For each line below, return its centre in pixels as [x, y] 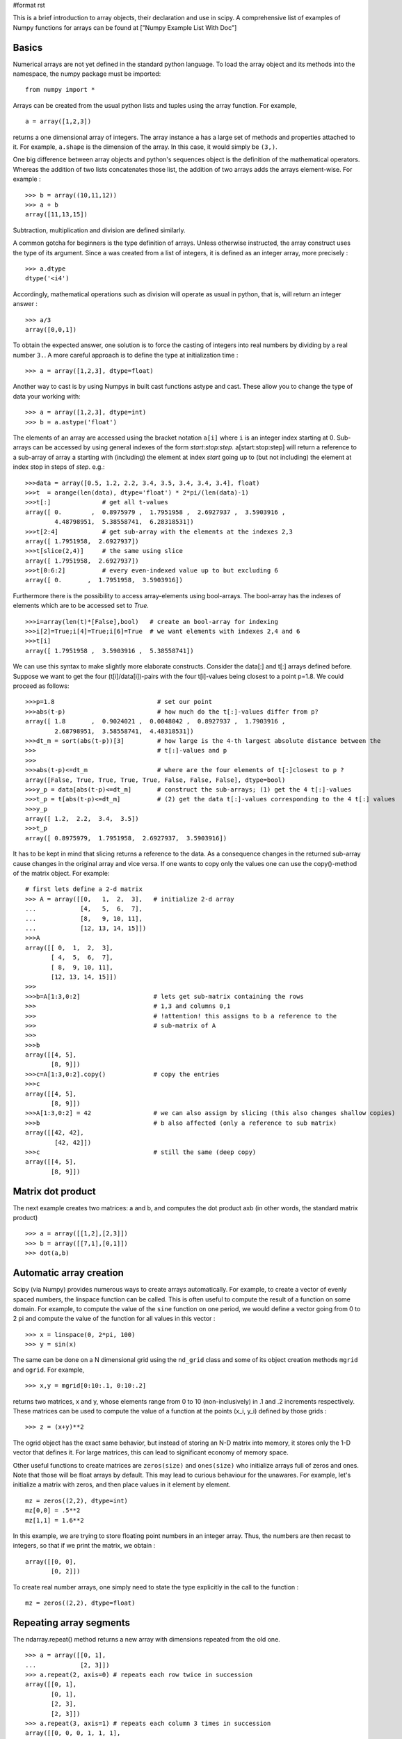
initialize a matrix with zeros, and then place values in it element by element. [122, 1484]
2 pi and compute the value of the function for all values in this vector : [114, 1319]
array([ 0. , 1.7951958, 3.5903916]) [104, 580]
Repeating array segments [72, 1622]
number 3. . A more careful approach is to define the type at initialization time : [126, 355]
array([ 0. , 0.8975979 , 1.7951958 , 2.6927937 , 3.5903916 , [155, 512]
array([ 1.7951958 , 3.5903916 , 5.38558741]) [110, 651]
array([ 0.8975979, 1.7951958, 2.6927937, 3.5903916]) [126, 838]
